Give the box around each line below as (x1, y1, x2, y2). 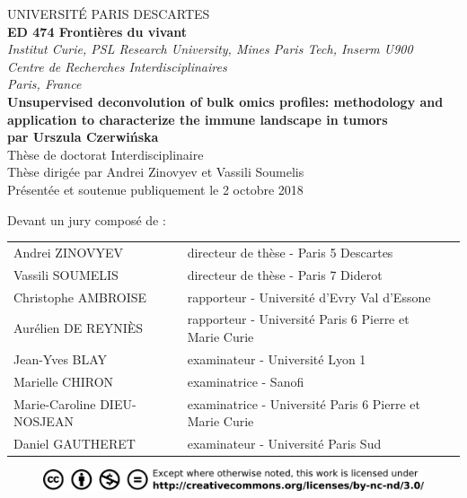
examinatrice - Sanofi (187, 371, 304, 390)
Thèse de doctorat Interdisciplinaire (7, 144, 204, 163)
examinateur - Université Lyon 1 (187, 349, 366, 368)
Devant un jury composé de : (7, 210, 166, 229)
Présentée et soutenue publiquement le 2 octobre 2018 (7, 179, 304, 198)
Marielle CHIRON (13, 371, 114, 390)
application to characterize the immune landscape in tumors (7, 109, 388, 128)
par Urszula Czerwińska (7, 127, 159, 146)
